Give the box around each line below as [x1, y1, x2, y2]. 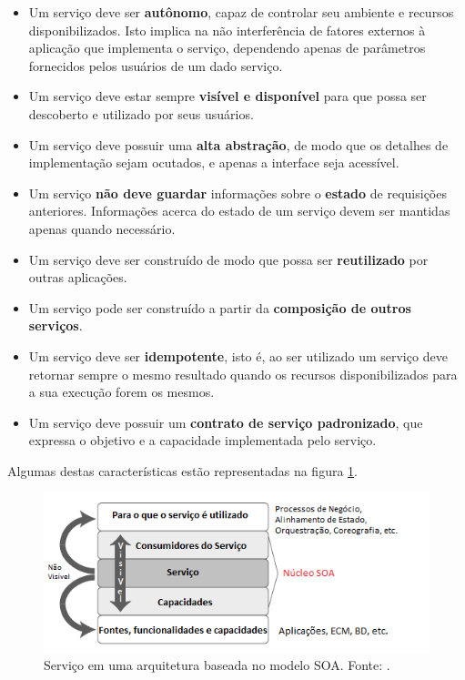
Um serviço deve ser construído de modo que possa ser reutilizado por [28, 249, 429, 269]
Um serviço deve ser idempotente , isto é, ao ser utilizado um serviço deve [28, 346, 448, 365]
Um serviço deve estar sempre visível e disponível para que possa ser [28, 86, 427, 106]
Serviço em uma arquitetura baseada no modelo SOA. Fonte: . [44, 655, 390, 675]
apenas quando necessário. [28, 218, 176, 238]
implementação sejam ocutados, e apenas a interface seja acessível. [28, 153, 399, 172]
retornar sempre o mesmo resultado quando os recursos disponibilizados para [28, 364, 458, 383]
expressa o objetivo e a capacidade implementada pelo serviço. [28, 431, 377, 450]
